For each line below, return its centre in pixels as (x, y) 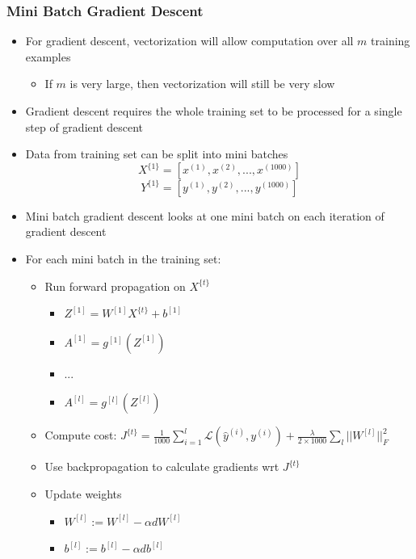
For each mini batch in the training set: (123, 258)
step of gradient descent (84, 126)
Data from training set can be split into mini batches (157, 154)
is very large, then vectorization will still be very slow (202, 84)
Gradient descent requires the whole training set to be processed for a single (214, 111)
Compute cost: (81, 435)
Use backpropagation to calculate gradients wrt (162, 467)
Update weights (83, 493)
